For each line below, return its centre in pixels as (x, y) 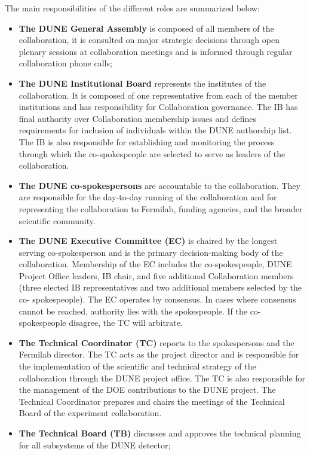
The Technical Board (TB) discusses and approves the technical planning (160, 433)
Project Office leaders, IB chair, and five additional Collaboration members (156, 275)
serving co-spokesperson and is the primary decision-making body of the (151, 252)
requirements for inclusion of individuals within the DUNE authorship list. (155, 130)
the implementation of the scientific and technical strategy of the (137, 366)
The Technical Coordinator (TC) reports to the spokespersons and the (156, 342)
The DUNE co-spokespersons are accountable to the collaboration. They (159, 185)
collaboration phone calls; (65, 63)
